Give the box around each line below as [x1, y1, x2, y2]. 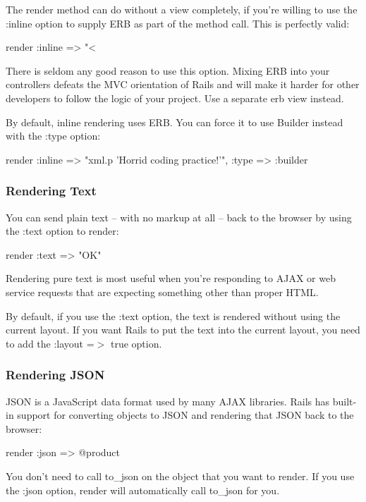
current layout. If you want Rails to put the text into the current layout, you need [6, 322, 360, 337]
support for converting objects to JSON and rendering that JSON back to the [17, 408, 354, 422]
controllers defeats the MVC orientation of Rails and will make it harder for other [6, 77, 360, 92]
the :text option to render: [6, 224, 119, 238]
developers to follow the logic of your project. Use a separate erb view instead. [6, 90, 344, 105]
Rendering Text [6, 182, 97, 200]
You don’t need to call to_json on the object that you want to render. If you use [6, 468, 355, 483]
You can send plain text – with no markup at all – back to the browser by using [6, 209, 352, 224]
